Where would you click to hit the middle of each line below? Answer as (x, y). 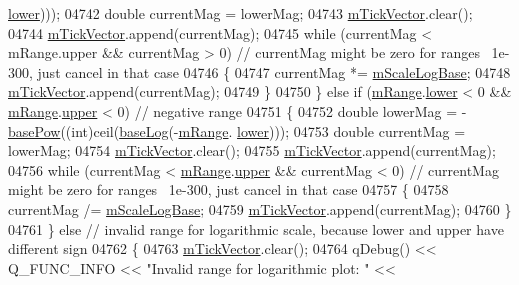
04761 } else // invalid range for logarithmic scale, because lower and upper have (256, 228)
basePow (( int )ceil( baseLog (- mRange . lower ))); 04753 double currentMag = (237, 130)
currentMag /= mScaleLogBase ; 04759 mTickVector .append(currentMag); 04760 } (260, 208)
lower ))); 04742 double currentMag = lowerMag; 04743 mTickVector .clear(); (240, 13)
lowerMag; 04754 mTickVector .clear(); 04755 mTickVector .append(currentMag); (252, 150)
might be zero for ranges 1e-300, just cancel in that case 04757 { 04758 (228, 189)
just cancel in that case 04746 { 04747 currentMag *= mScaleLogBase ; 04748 (274, 71)
